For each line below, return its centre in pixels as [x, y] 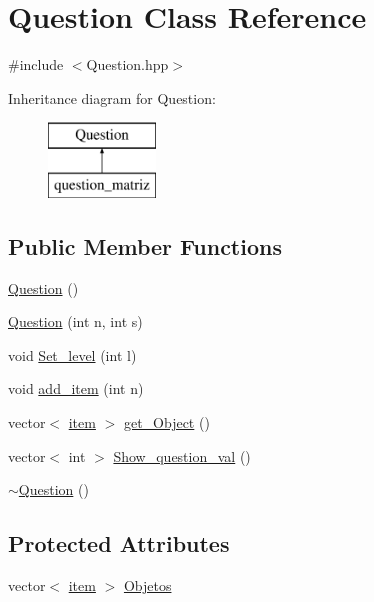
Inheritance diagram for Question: [112, 97]
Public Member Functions [145, 245]
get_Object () [166, 422]
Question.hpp [127, 64]
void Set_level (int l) [72, 354]
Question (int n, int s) [75, 321]
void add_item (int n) [76, 388]
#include [36, 64]
